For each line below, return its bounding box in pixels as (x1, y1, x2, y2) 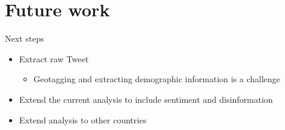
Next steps (5, 32, 44, 45)
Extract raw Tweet (19, 52, 89, 65)
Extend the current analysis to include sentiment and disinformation (19, 93, 273, 105)
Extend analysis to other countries (19, 113, 146, 126)
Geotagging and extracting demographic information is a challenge (33, 73, 281, 85)
